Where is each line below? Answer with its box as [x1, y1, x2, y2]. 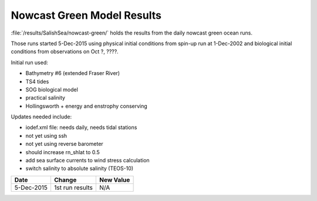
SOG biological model [25, 86, 79, 93]
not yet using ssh [25, 132, 68, 139]
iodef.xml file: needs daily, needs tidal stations [25, 124, 137, 131]
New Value [99, 176, 130, 184]
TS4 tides [25, 78, 49, 85]
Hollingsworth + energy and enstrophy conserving [25, 103, 148, 110]
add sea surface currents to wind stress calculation [25, 157, 150, 164]
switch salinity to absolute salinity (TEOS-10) [25, 165, 134, 172]
